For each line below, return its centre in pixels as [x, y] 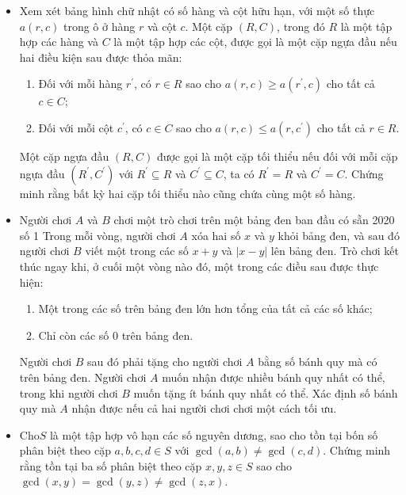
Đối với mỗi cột [76, 127]
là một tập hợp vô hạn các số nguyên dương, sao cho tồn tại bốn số [214, 434]
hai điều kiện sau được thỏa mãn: [101, 57]
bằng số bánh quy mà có [318, 362]
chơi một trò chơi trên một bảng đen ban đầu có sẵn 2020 [254, 220]
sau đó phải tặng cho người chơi [165, 362]
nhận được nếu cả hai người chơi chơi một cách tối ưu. [204, 408]
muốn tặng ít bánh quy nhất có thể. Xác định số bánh [266, 392]
